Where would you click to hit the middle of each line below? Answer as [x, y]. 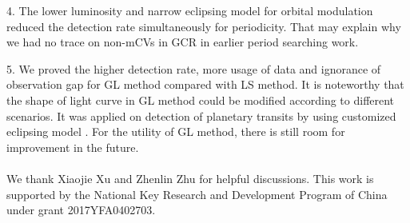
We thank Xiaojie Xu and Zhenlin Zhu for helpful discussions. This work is [190, 178]
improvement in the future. [73, 147]
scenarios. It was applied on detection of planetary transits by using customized [201, 115]
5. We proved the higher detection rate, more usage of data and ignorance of [194, 68]
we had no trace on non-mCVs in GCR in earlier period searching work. [183, 42]
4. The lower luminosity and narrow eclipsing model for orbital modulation [190, 10]
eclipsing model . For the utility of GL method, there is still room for [176, 131]
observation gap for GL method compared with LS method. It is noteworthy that [205, 84]
